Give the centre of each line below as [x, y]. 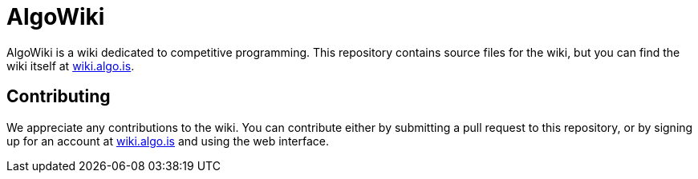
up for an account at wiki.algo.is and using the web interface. [168, 141]
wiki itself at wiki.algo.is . [71, 66]
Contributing [59, 97]
